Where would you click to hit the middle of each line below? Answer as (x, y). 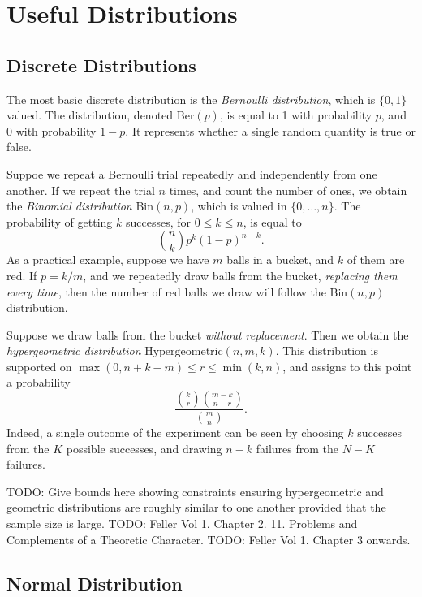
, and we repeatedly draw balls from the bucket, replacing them (240, 275)
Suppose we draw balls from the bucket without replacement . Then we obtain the (208, 334)
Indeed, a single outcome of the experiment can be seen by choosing (175, 432)
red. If (22, 275)
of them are (376, 260)
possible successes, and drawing (144, 448)
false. (19, 147)
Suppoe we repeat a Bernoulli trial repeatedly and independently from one (192, 173)
